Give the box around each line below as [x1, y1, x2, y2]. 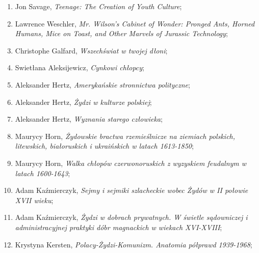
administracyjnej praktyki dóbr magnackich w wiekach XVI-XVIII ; [15, 221, 222, 232]
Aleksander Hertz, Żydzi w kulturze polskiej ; [15, 96, 152, 107]
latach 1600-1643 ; [15, 167, 70, 178]
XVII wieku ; [15, 194, 54, 205]
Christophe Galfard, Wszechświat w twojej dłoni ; [15, 45, 168, 55]
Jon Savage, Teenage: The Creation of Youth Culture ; [15, 1, 182, 11]
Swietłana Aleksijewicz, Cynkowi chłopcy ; [15, 62, 144, 73]
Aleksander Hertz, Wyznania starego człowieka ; [15, 114, 163, 124]
